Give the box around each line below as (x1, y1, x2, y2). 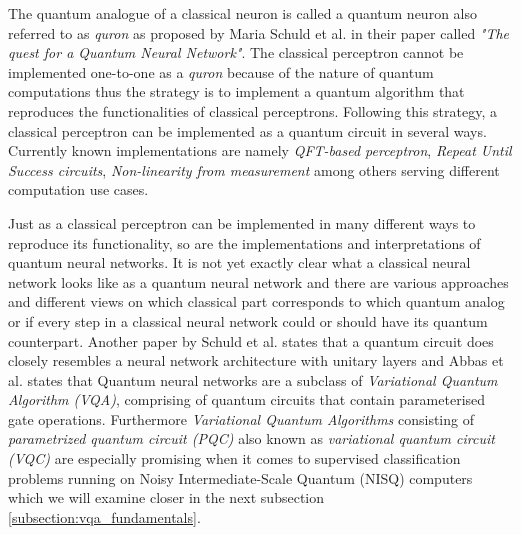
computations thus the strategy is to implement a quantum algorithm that (8, 81, 465, 102)
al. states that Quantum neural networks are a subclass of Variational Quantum (8, 369, 498, 390)
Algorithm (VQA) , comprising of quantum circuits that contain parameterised (8, 389, 486, 410)
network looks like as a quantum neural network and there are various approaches (8, 271, 509, 292)
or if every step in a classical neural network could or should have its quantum (8, 310, 488, 331)
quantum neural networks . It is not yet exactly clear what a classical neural (8, 252, 471, 273)
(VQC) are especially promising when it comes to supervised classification (8, 448, 461, 469)
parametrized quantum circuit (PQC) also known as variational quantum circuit (8, 428, 495, 449)
